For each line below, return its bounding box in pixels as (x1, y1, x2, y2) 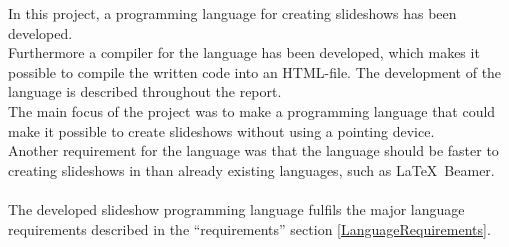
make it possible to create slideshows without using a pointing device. (8, 120, 435, 141)
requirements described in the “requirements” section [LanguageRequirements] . (8, 218, 491, 239)
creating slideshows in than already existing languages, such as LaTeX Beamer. (8, 159, 495, 180)
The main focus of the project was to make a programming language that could (8, 100, 496, 121)
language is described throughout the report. (8, 81, 282, 102)
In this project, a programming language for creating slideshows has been (8, 3, 457, 23)
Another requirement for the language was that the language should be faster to (8, 140, 499, 161)
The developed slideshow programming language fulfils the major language (8, 198, 465, 219)
